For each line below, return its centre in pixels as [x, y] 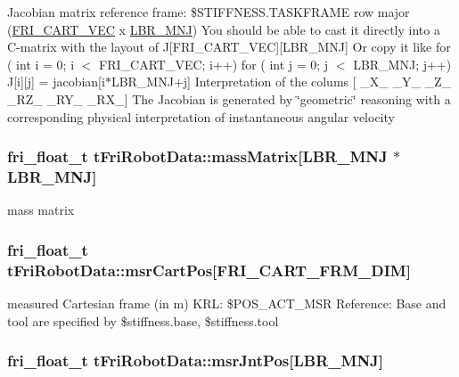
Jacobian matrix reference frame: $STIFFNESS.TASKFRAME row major [209, 12]
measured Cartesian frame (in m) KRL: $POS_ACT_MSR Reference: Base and [227, 303]
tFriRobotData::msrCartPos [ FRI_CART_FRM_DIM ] [209, 270]
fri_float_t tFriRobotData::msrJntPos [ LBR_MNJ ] [196, 361]
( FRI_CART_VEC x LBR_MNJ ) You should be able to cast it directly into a [224, 29]
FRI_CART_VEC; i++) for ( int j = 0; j [214, 64]
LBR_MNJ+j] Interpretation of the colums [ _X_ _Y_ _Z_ [281, 82]
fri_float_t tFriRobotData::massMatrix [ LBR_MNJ [197, 156]
